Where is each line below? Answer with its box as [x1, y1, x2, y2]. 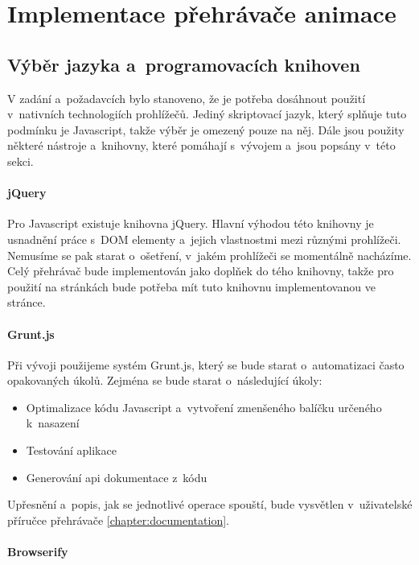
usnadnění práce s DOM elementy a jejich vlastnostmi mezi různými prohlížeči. [7, 230, 401, 247]
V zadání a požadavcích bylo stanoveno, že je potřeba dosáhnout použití [7, 89, 366, 106]
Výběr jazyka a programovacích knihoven [7, 52, 360, 76]
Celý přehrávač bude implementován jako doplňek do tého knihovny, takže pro [7, 262, 394, 279]
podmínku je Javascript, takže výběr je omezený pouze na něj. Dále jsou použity [7, 121, 405, 138]
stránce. [7, 294, 46, 311]
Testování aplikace [26, 442, 117, 459]
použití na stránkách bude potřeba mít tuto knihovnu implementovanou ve [7, 278, 376, 295]
